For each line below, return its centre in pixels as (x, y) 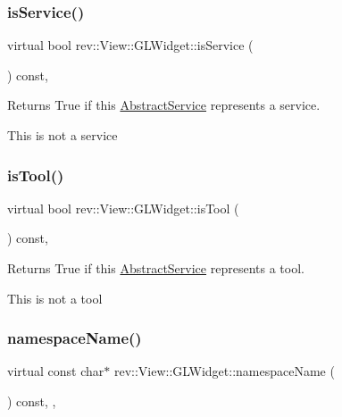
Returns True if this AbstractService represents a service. (164, 105)
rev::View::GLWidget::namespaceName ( (224, 371)
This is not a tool (55, 298)
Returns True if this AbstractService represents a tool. (156, 268)
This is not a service (63, 135)
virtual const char (56, 371)
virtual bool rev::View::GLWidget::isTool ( (123, 208)
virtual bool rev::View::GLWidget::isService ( (130, 45)
